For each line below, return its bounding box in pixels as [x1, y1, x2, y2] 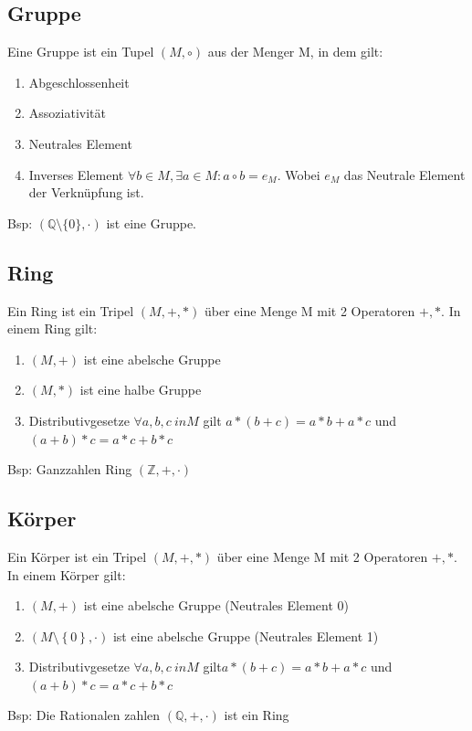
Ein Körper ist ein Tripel [7, 546, 147, 566]
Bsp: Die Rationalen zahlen [7, 705, 161, 725]
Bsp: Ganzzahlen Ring [7, 460, 132, 479]
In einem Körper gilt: [7, 565, 126, 584]
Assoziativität [28, 103, 106, 122]
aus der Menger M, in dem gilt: [207, 42, 383, 61]
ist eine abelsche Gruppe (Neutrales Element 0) [83, 596, 349, 615]
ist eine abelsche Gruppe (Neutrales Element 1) [112, 626, 379, 645]
